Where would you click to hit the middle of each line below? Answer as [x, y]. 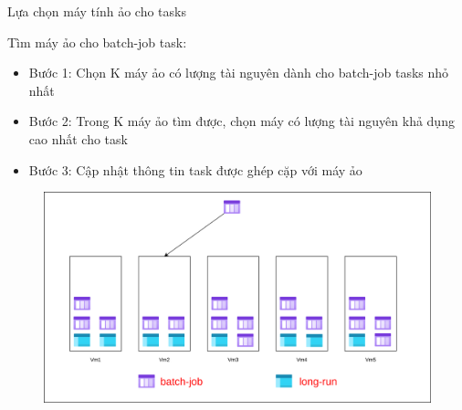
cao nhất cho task [78, 138]
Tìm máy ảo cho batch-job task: [97, 42]
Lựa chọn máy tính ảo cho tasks [97, 11]
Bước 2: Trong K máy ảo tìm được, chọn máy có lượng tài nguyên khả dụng [241, 121]
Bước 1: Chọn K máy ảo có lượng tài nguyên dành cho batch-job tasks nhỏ [239, 73]
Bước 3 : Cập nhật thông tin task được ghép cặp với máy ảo [195, 169]
